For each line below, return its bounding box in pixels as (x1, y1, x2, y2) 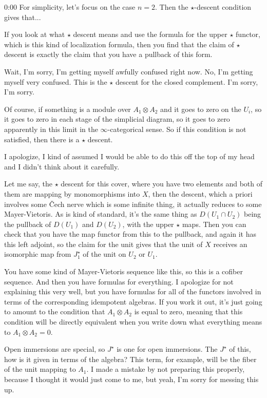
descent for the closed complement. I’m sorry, (115, 76, 258, 87)
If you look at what (4, 29, 65, 40)
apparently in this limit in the (4, 123, 98, 134)
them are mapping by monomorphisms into (4, 188, 140, 199)
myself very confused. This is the (4, 76, 107, 87)
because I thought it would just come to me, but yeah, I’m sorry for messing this (4, 374, 259, 384)
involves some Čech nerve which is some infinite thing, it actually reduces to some (4, 198, 262, 209)
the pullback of (4, 218, 51, 229)
